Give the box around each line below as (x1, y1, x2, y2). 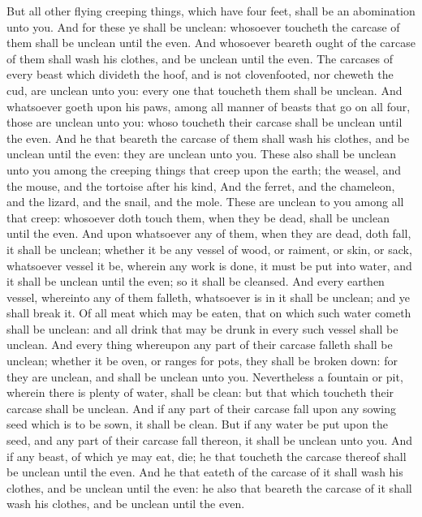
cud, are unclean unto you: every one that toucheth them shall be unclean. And (6, 81, 403, 98)
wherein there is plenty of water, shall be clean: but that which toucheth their (6, 384, 394, 401)
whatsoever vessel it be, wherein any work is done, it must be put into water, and (6, 256, 412, 274)
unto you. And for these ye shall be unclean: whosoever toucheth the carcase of (6, 18, 400, 35)
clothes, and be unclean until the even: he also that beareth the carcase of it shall (6, 479, 412, 496)
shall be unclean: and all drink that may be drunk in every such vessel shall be (6, 320, 398, 337)
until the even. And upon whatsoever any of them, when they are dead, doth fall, (6, 225, 411, 242)
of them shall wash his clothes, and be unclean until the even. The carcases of (6, 50, 394, 67)
